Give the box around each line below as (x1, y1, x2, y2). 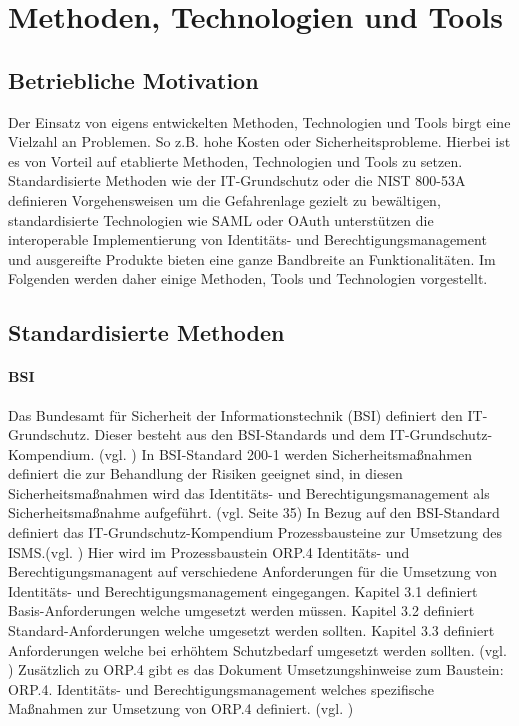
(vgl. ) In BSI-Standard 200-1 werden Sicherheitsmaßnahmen (99, 443, 472, 464)
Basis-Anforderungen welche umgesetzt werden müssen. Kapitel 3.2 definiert (8, 600, 475, 621)
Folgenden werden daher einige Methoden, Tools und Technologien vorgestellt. (8, 268, 488, 289)
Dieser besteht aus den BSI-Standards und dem (94, 424, 386, 445)
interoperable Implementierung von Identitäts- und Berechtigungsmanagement (8, 229, 487, 250)
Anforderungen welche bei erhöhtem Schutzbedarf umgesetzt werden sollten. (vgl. (8, 639, 507, 660)
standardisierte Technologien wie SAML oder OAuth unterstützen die (8, 209, 434, 230)
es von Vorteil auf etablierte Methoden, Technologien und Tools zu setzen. (8, 150, 463, 171)
